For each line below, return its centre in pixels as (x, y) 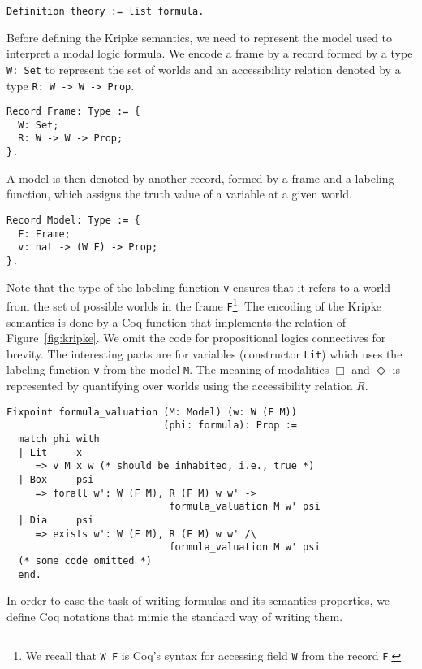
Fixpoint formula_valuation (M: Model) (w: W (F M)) (152, 412)
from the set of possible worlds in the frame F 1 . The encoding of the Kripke (194, 304)
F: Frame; (44, 234)
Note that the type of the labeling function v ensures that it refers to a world (199, 287)
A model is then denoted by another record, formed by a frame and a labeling (200, 178)
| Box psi (56, 479)
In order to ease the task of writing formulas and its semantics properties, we (198, 600)
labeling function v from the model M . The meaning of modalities (168, 369)
